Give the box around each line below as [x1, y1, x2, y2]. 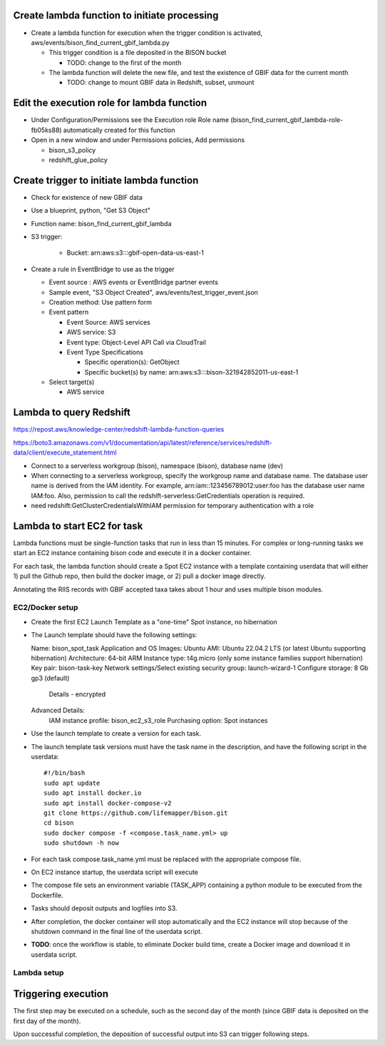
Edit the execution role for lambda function [13, 97, 207, 109]
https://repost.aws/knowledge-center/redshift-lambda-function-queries [13, 425, 225, 434]
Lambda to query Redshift [13, 407, 131, 419]
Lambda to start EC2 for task [13, 519, 143, 532]
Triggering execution [13, 988, 108, 1000]
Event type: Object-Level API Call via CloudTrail [66, 337, 207, 346]
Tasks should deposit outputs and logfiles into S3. [31, 904, 178, 913]
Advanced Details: [31, 706, 85, 715]
